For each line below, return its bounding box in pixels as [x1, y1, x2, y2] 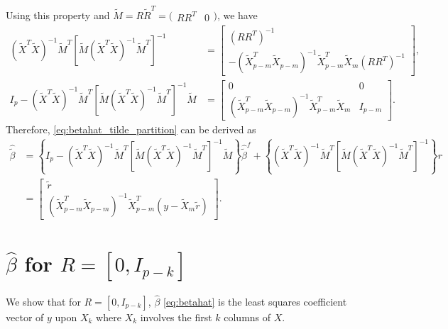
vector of [6, 309, 44, 324]
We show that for [6, 294, 81, 308]
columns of [224, 309, 271, 324]
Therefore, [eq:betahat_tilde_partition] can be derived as [6, 121, 256, 136]
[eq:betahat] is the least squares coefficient [163, 294, 347, 308]
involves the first [140, 309, 212, 324]
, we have [217, 7, 258, 22]
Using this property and [6, 7, 110, 22]
